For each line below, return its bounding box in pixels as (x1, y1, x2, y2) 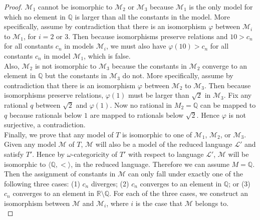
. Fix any (223, 90, 252, 100)
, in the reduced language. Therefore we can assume (71, 158, 229, 169)
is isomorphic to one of (122, 129, 192, 139)
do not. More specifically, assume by (122, 70, 233, 81)
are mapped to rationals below (90, 109, 184, 120)
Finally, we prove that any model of (4, 129, 114, 139)
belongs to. (195, 197, 229, 208)
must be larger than (128, 90, 189, 100)
